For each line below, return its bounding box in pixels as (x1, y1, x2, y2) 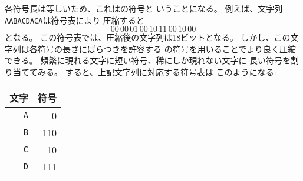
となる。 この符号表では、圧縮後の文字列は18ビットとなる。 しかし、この (5, 31, 291, 43)
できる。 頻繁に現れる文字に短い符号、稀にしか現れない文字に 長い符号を (5, 54, 291, 66)
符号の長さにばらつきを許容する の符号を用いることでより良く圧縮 (37, 42, 296, 55)
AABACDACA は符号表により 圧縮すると (5, 14, 144, 26)
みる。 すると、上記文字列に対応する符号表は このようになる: (37, 66, 276, 78)
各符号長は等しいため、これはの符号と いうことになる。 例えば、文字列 (5, 2, 283, 14)
